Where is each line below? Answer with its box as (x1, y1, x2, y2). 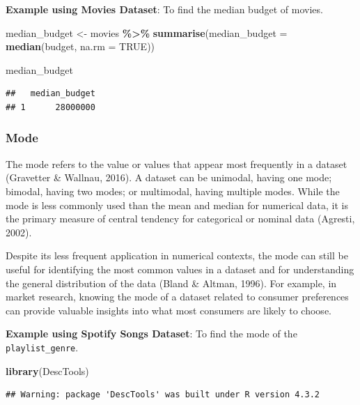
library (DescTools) (6, 363, 89, 378)
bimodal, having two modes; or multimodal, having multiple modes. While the (6, 183, 340, 198)
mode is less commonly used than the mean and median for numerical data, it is (6, 197, 348, 212)
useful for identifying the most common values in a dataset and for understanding (6, 261, 354, 276)
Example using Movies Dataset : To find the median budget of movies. (6, 2, 323, 16)
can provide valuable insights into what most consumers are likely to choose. (6, 303, 331, 317)
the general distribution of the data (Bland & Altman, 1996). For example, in (6, 275, 337, 290)
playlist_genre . (6, 339, 79, 354)
